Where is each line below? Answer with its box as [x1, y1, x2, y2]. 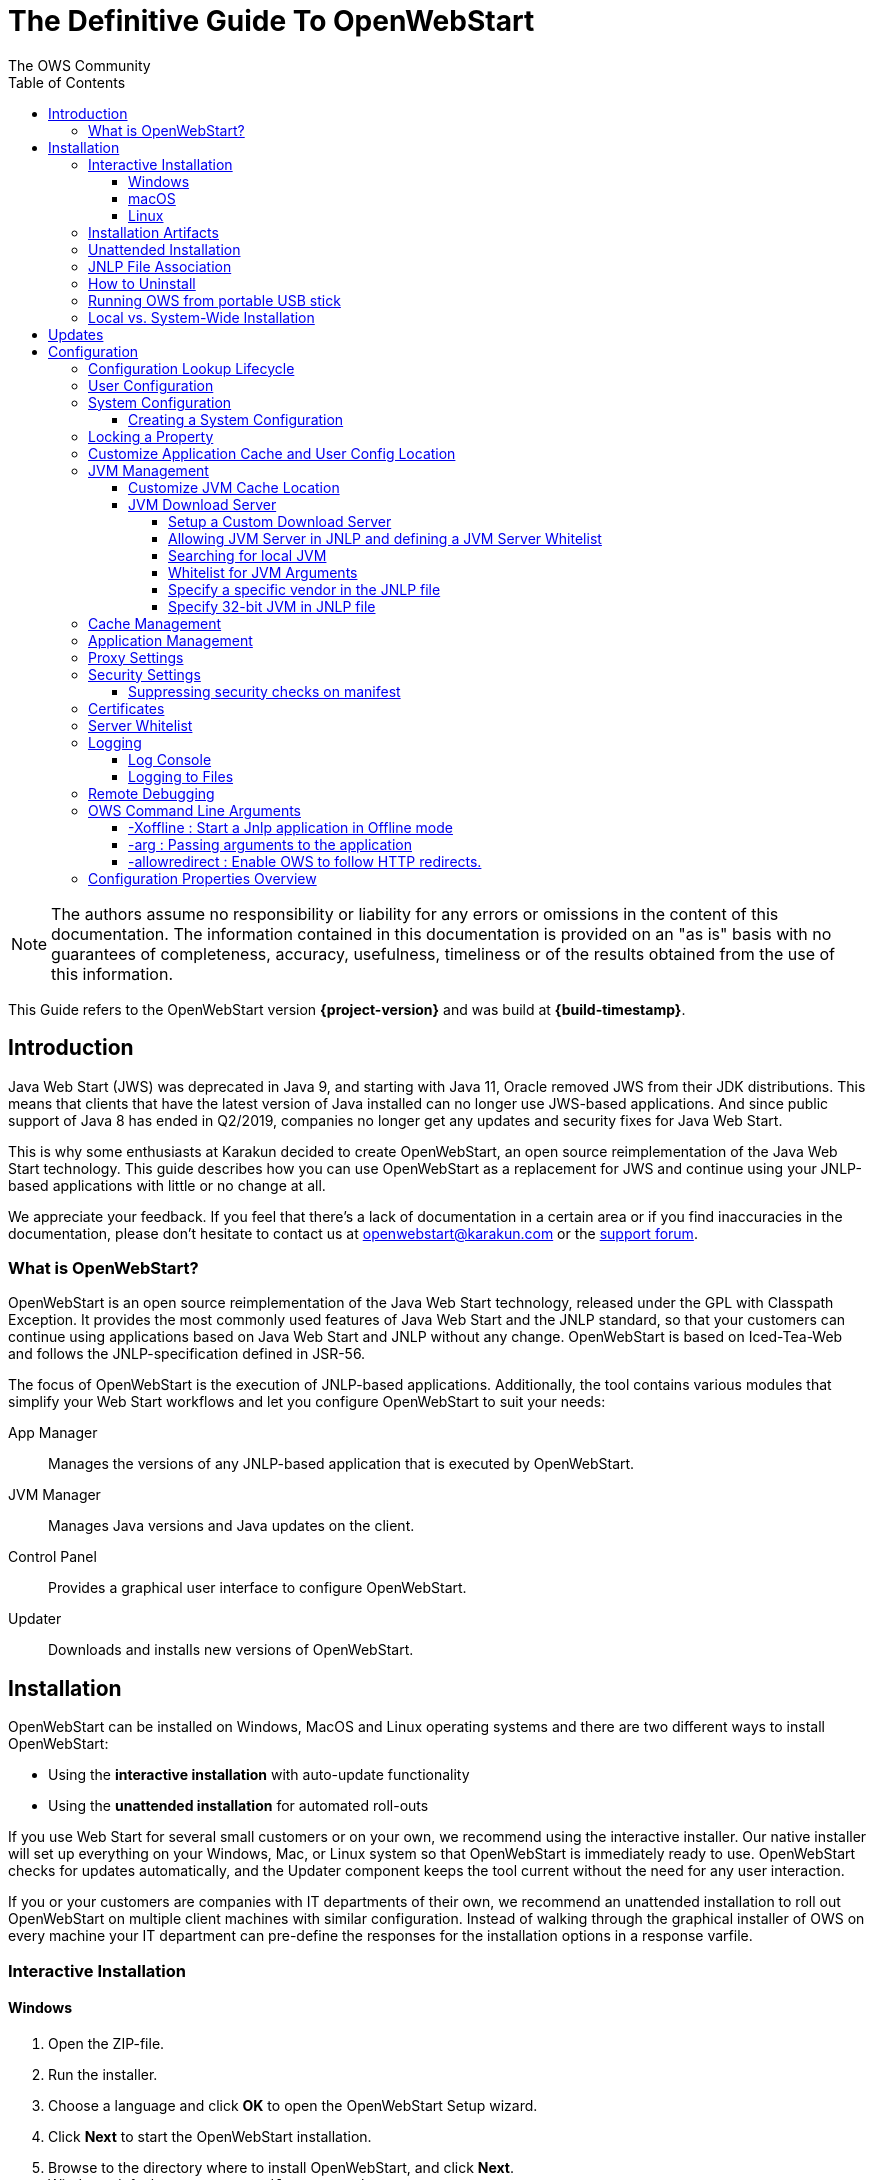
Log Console [128, 750, 212, 768]
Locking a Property [88, 427, 214, 445]
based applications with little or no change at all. [8, 1176, 326, 1194]
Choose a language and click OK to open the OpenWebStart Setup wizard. [48, 2096, 538, 2114]
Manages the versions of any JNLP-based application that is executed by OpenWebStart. [48, 1455, 635, 1473]
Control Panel [8, 1548, 97, 1566]
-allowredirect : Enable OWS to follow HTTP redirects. [128, 852, 482, 870]
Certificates [88, 699, 165, 717]
